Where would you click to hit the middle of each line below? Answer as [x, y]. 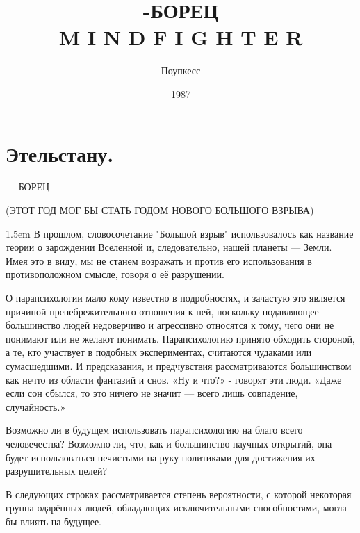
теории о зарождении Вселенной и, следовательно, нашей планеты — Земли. [169, 247]
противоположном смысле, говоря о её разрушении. [115, 274]
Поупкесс [181, 71]
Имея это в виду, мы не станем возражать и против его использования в [159, 260]
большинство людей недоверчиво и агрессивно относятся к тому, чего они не [170, 325]
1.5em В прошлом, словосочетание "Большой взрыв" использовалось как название [180, 233]
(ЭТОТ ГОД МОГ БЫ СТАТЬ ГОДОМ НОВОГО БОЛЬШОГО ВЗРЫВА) [160, 210]
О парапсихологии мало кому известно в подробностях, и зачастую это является [175, 297]
